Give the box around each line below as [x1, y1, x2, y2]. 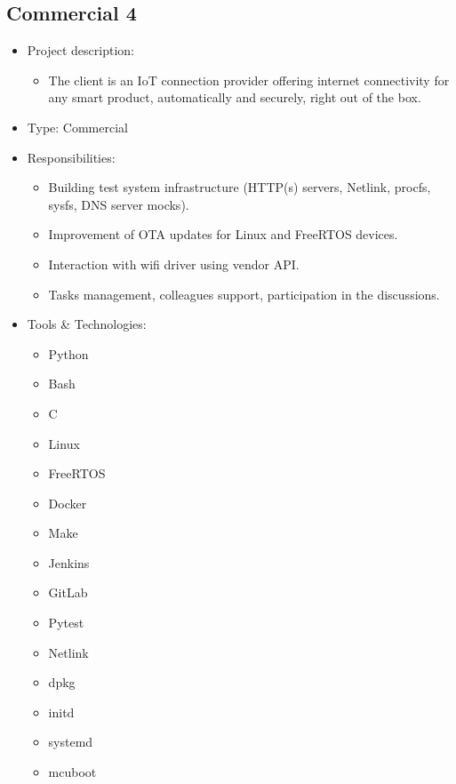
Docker [48, 493, 87, 512]
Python [48, 344, 89, 363]
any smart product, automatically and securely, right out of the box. [48, 88, 421, 107]
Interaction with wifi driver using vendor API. [48, 254, 300, 273]
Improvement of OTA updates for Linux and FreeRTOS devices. [48, 225, 398, 244]
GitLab [48, 583, 88, 602]
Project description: [27, 41, 134, 60]
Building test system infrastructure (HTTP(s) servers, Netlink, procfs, [48, 178, 431, 196]
